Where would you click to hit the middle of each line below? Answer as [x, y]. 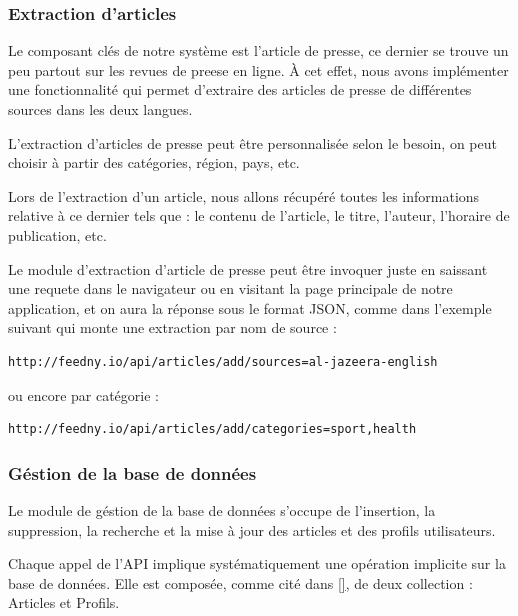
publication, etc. [57, 234]
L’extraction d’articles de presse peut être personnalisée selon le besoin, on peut [252, 142]
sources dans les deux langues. [100, 109]
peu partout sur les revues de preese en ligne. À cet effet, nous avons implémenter [258, 69]
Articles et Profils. [64, 602]
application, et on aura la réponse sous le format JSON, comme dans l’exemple [250, 307]
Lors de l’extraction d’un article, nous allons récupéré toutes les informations [244, 195]
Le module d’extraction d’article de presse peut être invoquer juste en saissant [248, 268]
